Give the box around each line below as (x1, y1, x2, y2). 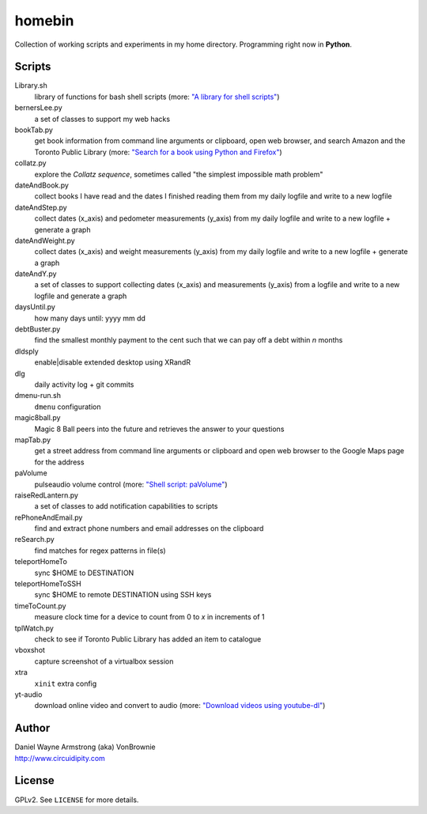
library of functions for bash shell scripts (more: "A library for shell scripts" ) (34, 92, 280, 101)
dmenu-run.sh (14, 391, 61, 400)
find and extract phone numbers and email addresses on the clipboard (34, 524, 264, 533)
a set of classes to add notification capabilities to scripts (34, 502, 218, 511)
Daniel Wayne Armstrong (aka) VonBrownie (14, 742, 156, 752)
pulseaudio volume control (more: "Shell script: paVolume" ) (34, 479, 229, 489)
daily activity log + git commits (34, 380, 134, 389)
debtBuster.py (14, 324, 61, 334)
